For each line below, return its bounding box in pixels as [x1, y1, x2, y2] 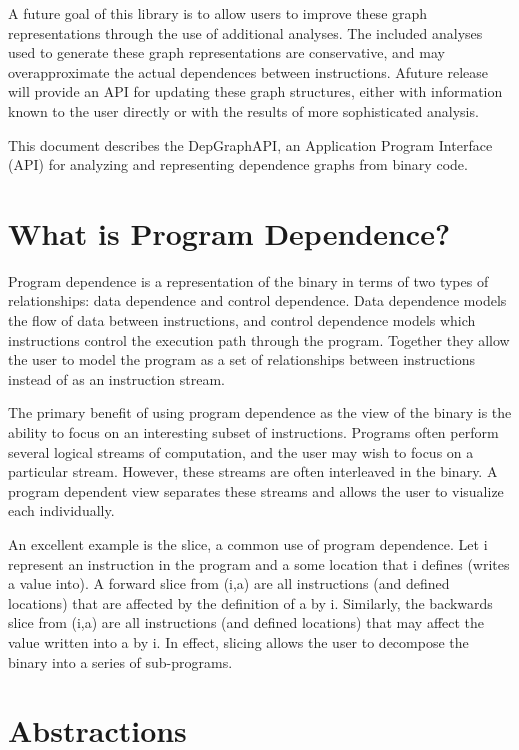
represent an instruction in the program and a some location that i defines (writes [8, 553, 510, 574]
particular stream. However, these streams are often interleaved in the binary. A [8, 461, 498, 482]
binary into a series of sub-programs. [8, 651, 233, 672]
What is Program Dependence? [8, 212, 451, 253]
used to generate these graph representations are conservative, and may [8, 42, 445, 63]
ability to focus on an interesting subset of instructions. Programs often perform [8, 422, 499, 443]
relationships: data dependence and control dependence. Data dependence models [8, 290, 507, 311]
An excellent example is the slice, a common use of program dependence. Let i [8, 534, 488, 554]
